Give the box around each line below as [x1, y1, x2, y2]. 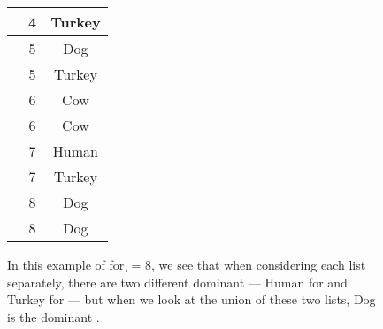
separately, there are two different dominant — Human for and [7, 272, 348, 291]
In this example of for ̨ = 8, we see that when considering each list [7, 256, 366, 273]
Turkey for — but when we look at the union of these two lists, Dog [7, 290, 376, 309]
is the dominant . [7, 307, 100, 325]
